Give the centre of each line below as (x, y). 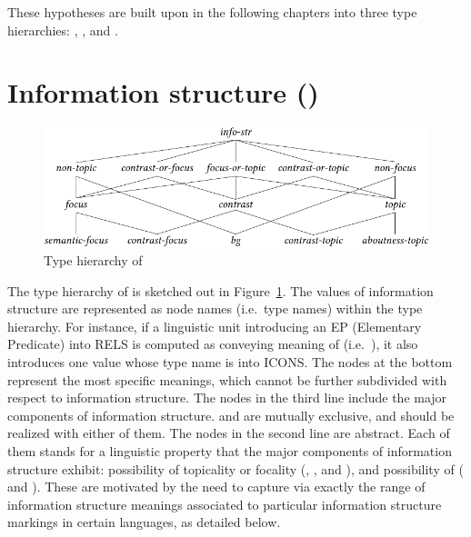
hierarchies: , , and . (63, 30)
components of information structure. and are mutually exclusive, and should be (231, 415)
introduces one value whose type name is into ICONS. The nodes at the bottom (230, 362)
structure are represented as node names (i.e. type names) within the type (215, 308)
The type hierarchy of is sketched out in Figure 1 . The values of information (220, 290)
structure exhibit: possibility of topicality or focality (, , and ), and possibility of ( (235, 468)
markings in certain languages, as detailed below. (144, 522)
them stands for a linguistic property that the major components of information (230, 450)
